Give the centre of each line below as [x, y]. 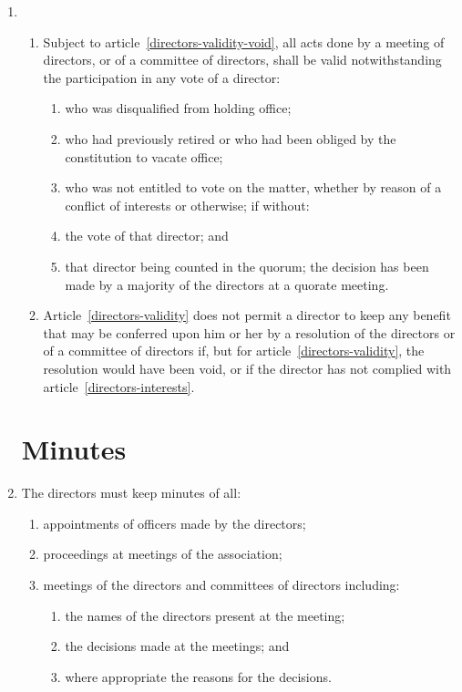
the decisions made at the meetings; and [177, 646]
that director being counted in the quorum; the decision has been [247, 266]
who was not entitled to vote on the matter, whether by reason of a [253, 187]
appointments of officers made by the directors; [175, 523]
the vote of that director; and [147, 236]
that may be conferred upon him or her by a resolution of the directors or [249, 332]
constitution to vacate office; [144, 156]
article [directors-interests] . [119, 386]
